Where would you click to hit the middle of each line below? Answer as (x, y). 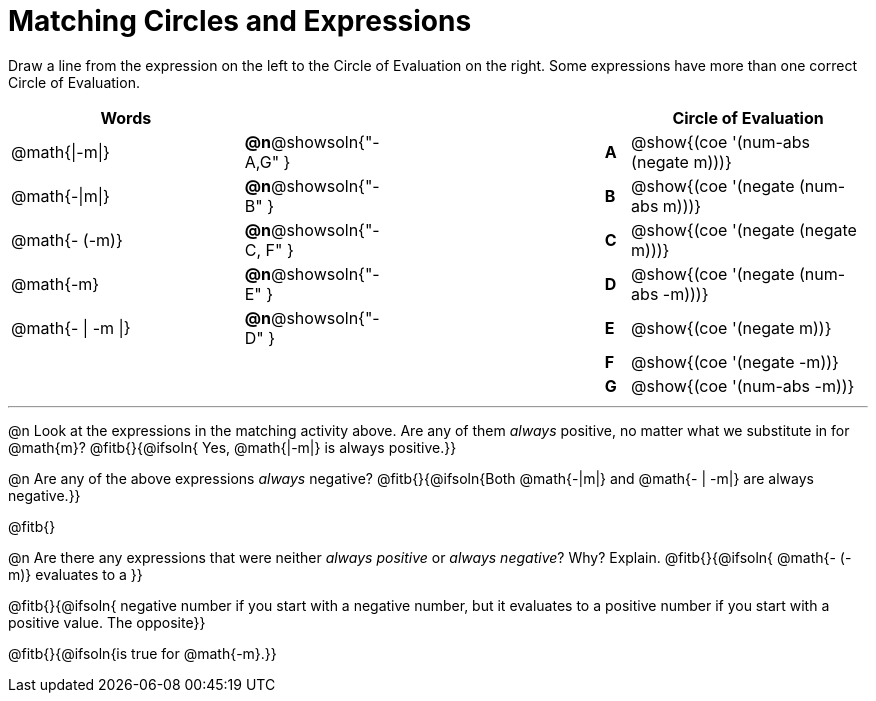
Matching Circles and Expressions (240, 21)
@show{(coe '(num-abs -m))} (743, 385)
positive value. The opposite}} (107, 622)
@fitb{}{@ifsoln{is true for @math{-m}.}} (142, 653)
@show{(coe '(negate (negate (744, 229)
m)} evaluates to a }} (75, 574)
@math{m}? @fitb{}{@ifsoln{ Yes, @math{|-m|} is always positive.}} (232, 447)
